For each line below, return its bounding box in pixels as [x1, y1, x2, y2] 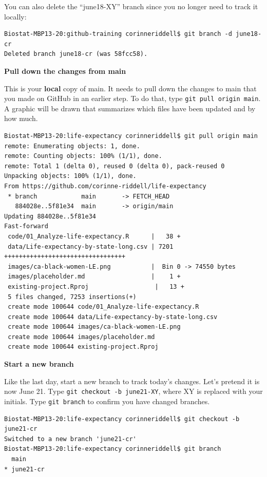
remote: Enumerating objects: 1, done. [4, 142, 140, 150]
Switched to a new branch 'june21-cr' [4, 435, 137, 443]
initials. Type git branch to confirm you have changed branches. [4, 395, 210, 406]
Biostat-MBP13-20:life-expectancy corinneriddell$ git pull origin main [4, 132, 258, 140]
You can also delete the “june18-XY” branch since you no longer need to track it [4, 1, 258, 11]
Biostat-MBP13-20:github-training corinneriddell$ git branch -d [4, 30, 232, 38]
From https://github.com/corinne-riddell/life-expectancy [4, 182, 206, 190]
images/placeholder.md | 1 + [8, 273, 181, 281]
